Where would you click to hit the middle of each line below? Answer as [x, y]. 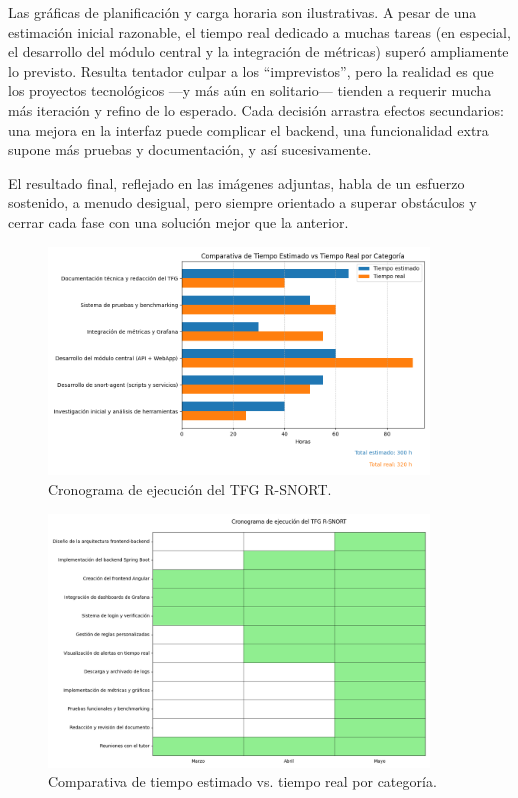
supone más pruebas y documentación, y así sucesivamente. [190, 149]
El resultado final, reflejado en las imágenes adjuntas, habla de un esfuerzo [236, 182]
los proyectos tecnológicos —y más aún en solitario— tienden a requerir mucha [250, 90]
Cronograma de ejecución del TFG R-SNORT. [190, 489]
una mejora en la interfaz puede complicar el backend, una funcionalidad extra [248, 129]
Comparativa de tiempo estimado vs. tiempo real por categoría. [242, 781]
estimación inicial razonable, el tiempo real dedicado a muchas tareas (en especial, [259, 31]
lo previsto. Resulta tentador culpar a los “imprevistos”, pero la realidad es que [251, 70]
